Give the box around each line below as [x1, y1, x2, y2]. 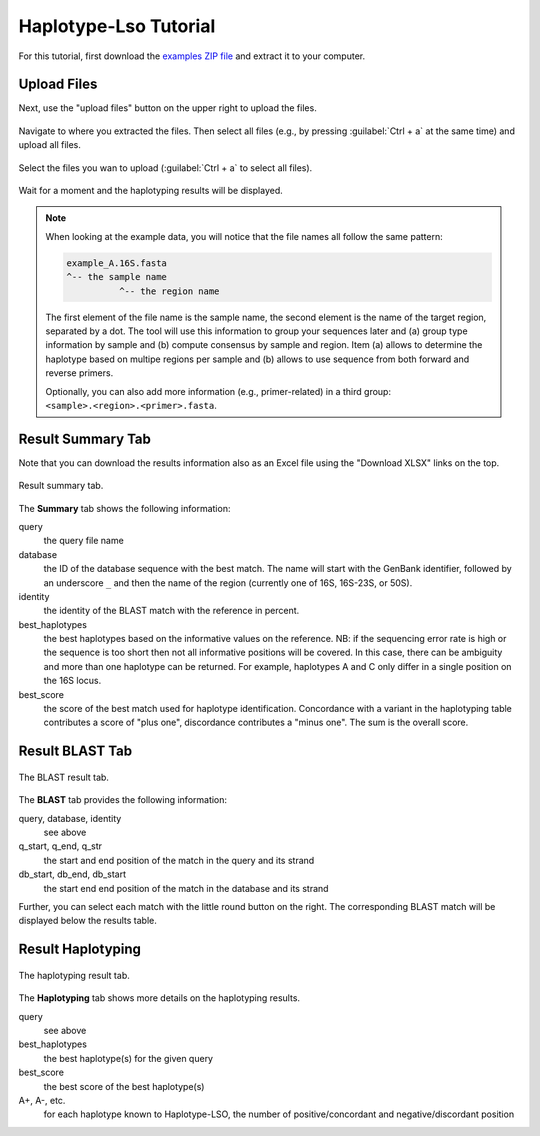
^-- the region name [118, 285, 220, 297]
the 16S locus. [43, 675, 102, 687]
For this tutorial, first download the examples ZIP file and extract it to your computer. [18, 50, 365, 62]
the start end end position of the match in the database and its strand [43, 882, 329, 894]
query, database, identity [18, 812, 122, 824]
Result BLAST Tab [18, 743, 133, 760]
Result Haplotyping [18, 941, 142, 958]
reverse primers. [45, 367, 114, 379]
